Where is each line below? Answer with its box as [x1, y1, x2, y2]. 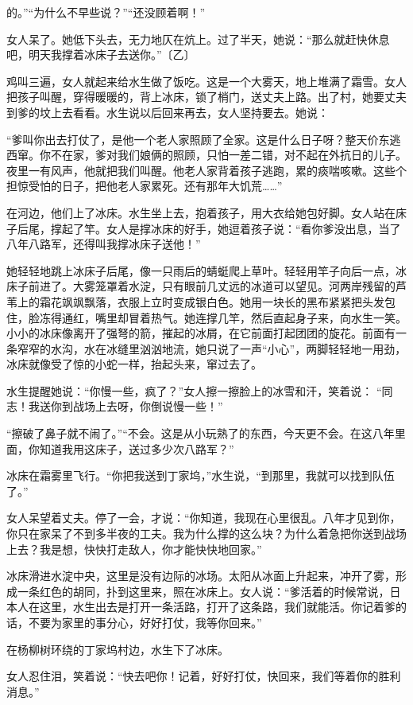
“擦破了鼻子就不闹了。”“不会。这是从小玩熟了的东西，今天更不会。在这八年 [6, 425, 395, 442]
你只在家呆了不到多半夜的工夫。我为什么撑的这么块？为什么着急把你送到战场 [6, 525, 407, 542]
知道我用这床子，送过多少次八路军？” [39, 440, 234, 457]
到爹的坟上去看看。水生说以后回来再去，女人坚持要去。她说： [6, 103, 329, 120]
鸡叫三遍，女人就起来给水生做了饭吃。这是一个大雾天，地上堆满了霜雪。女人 [6, 72, 407, 89]
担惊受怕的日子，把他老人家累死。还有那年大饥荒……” [6, 177, 283, 194]
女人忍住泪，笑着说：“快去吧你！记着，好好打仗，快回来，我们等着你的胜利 [6, 668, 401, 684]
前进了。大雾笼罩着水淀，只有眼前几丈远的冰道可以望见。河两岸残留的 [28, 278, 396, 294]
